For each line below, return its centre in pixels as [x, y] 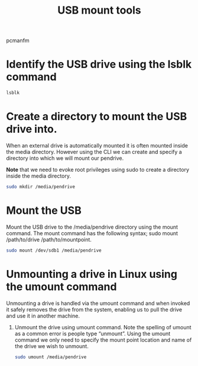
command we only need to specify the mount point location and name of [103, 340]
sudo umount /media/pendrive [51, 357]
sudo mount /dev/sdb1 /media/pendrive [54, 250]
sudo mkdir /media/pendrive [41, 187]
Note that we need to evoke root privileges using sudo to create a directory [98, 169]
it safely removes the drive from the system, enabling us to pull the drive [94, 309]
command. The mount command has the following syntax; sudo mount [92, 233]
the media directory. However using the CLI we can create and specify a [94, 152]
